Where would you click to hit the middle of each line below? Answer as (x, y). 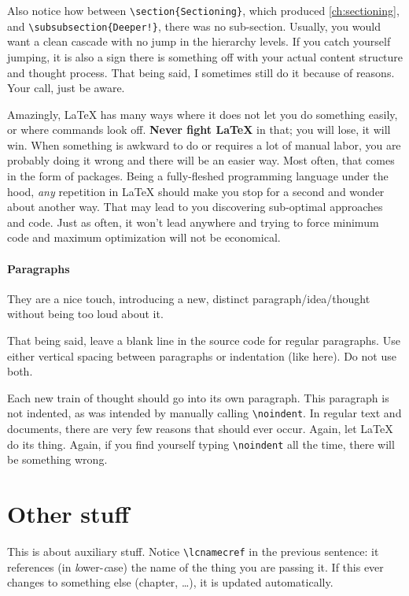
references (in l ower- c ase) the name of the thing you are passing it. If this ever (195, 566)
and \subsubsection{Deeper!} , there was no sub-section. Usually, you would (194, 26)
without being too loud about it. (85, 314)
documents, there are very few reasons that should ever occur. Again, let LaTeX (200, 429)
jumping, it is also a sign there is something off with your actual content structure (205, 56)
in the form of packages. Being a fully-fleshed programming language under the (198, 176)
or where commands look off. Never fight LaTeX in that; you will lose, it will (199, 130)
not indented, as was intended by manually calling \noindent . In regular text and (204, 413)
